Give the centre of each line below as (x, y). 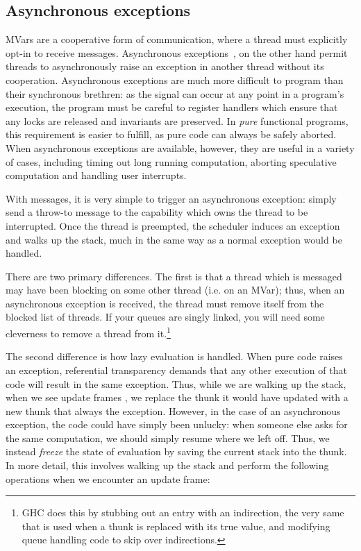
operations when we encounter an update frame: (108, 478)
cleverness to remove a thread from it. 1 (88, 332)
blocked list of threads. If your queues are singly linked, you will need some (165, 317)
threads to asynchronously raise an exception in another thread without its (165, 66)
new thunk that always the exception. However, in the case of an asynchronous (173, 410)
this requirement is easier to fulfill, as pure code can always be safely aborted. (171, 134)
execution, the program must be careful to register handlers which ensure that (172, 107)
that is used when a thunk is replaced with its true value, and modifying (176, 526)
